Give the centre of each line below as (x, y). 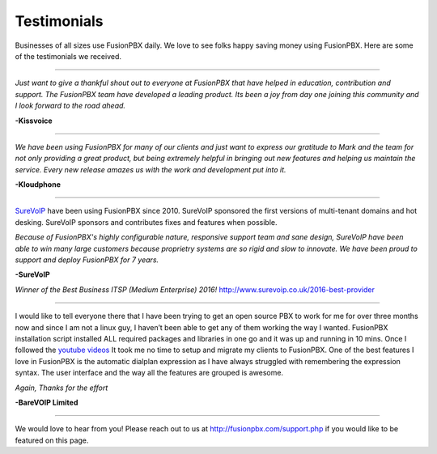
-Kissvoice (34, 121)
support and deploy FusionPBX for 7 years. (87, 260)
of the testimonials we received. (68, 56)
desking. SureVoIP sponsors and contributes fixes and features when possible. (146, 222)
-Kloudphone (38, 185)
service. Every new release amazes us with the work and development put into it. (151, 169)
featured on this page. (52, 440)
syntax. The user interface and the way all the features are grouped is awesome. (149, 373)
